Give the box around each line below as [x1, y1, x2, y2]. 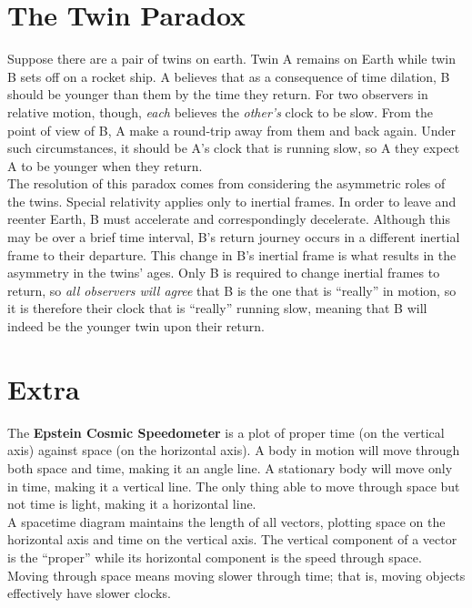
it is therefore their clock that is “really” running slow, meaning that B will [7, 299, 427, 318]
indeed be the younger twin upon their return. [7, 317, 265, 336]
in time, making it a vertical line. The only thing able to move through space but [7, 476, 460, 495]
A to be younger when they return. [7, 156, 203, 175]
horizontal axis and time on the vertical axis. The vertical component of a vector [7, 530, 457, 549]
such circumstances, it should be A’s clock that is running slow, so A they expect [7, 138, 460, 157]
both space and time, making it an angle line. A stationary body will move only [7, 458, 453, 477]
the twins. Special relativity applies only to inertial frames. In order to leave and [7, 191, 457, 210]
